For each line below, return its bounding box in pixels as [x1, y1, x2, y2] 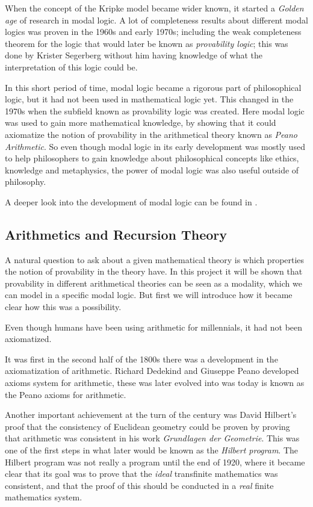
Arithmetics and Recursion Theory [5, 225, 228, 243]
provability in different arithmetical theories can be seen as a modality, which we [5, 276, 302, 289]
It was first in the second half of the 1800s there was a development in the [5, 352, 278, 365]
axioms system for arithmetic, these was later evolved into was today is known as [5, 376, 305, 389]
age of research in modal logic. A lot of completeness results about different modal [5, 13, 308, 26]
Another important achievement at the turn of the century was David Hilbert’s [5, 408, 297, 421]
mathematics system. [5, 491, 82, 503]
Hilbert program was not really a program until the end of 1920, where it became [5, 455, 305, 468]
